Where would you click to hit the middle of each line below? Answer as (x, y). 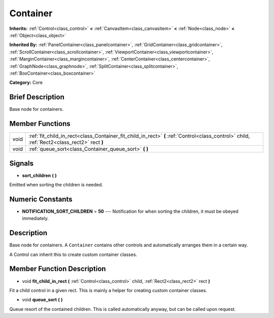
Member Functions (40, 124)
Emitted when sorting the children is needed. (56, 185)
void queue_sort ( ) (42, 300)
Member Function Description (58, 269)
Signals (22, 163)
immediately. (36, 218)
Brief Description (37, 97)
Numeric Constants (41, 199)
